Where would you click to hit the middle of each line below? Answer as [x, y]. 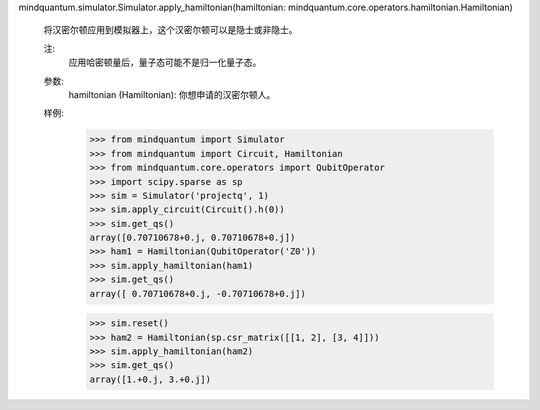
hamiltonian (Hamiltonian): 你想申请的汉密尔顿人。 [172, 94]
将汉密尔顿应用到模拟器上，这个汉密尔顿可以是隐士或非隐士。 [170, 30]
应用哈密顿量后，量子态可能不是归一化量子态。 [165, 62]
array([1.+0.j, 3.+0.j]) [150, 379]
